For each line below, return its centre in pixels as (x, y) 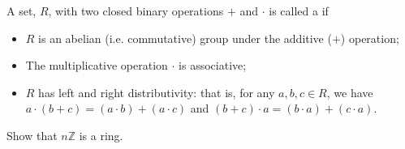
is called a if (299, 11)
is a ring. (101, 135)
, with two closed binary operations (136, 11)
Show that (32, 135)
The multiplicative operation (97, 65)
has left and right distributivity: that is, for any (157, 92)
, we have (350, 92)
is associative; (213, 65)
